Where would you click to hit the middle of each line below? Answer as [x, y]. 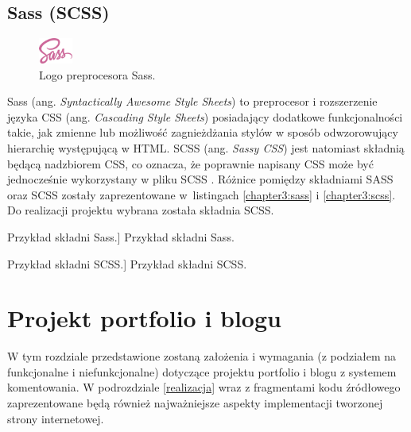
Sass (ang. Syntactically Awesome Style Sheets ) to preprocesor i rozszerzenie [192, 101]
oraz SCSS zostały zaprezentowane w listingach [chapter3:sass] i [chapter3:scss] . [202, 194]
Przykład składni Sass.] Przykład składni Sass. [121, 236]
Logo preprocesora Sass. [97, 74]
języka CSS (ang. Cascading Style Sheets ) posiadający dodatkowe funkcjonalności [205, 116]
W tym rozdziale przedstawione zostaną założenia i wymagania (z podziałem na [202, 356]
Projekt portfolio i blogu [144, 318]
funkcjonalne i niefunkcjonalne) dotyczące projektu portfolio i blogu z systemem [202, 371]
